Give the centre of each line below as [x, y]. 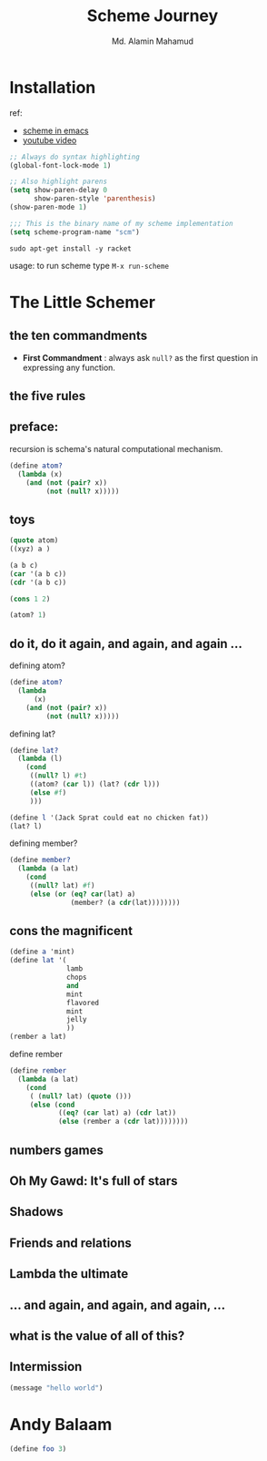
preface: [34, 427]
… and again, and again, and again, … [118, 1305]
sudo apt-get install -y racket [70, 248]
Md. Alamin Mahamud [153, 41]
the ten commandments [79, 336]
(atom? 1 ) [28, 615]
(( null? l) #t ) [59, 776]
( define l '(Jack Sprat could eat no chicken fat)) [109, 818]
